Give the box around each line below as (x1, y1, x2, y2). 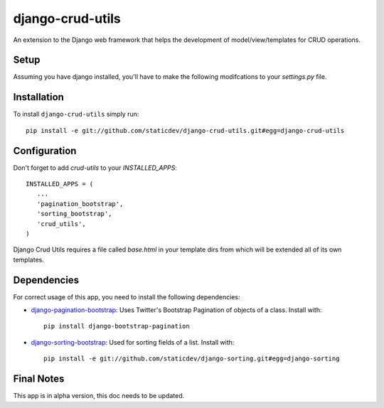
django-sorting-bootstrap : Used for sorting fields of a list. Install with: (31, 338, 235, 346)
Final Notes (13, 373, 65, 385)
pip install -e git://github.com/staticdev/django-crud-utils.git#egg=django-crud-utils (26, 127, 345, 134)
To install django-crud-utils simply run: (13, 110, 139, 119)
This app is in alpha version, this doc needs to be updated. (13, 392, 185, 400)
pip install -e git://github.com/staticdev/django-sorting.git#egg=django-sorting (43, 355, 340, 363)
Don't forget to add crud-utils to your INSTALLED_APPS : (13, 163, 178, 172)
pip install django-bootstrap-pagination (43, 322, 190, 331)
